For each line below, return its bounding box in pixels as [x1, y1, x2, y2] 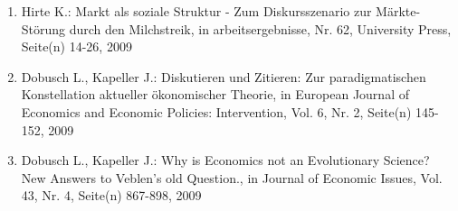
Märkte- [376, 2, 421, 20]
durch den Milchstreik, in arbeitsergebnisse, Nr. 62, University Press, [69, 19, 452, 38]
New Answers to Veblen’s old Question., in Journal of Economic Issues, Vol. [21, 168, 443, 187]
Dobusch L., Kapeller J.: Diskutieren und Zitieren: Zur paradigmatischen [21, 67, 426, 86]
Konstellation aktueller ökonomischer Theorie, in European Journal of [21, 85, 409, 104]
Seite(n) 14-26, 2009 [21, 37, 132, 56]
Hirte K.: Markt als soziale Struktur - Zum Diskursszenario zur [21, 2, 372, 20]
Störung [21, 19, 66, 38]
